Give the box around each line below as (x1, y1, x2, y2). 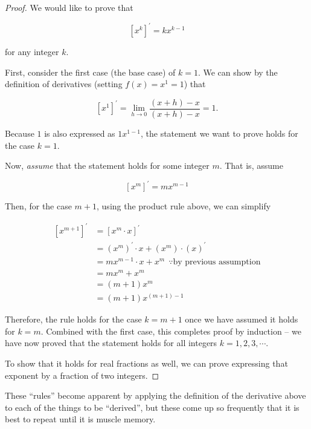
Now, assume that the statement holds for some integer (5, 159, 210, 172)
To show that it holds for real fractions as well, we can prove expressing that (5, 356, 288, 369)
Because (5, 126, 34, 139)
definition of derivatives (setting (5, 77, 123, 90)
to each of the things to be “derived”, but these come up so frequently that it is (5, 401, 300, 413)
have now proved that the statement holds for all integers (5, 336, 217, 349)
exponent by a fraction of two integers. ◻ (5, 368, 159, 381)
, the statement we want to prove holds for (140, 126, 298, 139)
